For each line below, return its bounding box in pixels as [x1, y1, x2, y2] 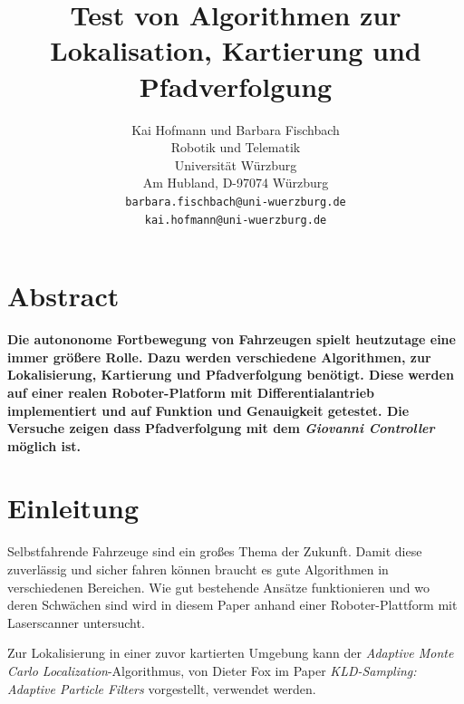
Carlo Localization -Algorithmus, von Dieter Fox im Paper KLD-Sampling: [7, 661, 417, 680]
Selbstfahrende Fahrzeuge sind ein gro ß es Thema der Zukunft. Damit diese [7, 542, 422, 561]
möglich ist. [7, 436, 82, 455]
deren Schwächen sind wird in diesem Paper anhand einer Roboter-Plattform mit [7, 595, 458, 614]
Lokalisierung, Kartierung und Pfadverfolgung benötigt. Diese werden [7, 365, 454, 384]
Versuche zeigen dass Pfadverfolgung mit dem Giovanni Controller [7, 419, 435, 438]
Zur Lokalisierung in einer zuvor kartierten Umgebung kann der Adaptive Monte [7, 643, 454, 662]
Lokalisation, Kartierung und [50, 32, 421, 69]
